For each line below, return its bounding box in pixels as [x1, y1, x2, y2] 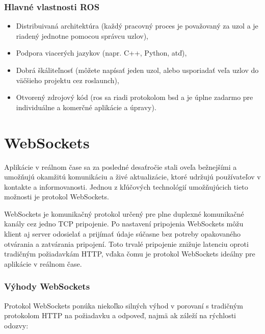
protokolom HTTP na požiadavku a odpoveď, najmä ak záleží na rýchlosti [4, 310, 236, 321]
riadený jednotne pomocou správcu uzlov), [16, 30, 148, 41]
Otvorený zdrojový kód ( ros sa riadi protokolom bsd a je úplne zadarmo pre [16, 92, 253, 102]
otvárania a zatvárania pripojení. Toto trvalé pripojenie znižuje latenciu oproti [4, 238, 249, 249]
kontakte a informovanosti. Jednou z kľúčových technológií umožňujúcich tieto [4, 181, 248, 192]
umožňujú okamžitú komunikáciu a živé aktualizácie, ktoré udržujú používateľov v [4, 171, 261, 182]
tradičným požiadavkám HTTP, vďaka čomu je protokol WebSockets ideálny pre [4, 248, 255, 259]
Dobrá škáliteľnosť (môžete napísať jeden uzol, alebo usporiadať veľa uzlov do [16, 65, 259, 75]
